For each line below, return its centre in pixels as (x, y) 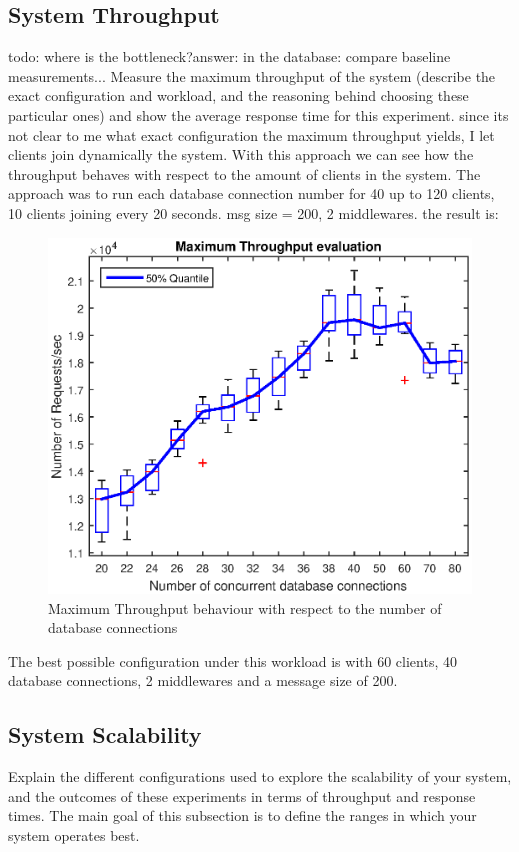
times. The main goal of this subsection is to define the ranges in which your (242, 815)
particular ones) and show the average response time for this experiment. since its (258, 114)
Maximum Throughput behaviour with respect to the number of (245, 607)
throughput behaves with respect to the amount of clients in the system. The (244, 173)
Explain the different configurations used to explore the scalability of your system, (260, 776)
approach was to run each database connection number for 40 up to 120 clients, (251, 193)
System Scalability (105, 734)
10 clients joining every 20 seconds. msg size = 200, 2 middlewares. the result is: (253, 212)
